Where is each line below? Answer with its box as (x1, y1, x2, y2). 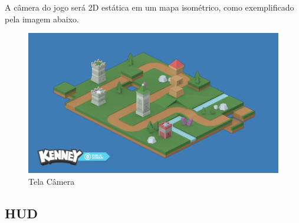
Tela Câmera (28, 175, 75, 187)
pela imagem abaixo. (5, 12, 79, 25)
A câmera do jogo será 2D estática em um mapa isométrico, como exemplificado (5, 1, 294, 13)
